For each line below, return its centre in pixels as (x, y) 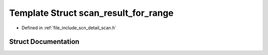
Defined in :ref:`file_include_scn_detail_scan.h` (69, 28)
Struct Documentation (44, 42)
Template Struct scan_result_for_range (91, 13)
